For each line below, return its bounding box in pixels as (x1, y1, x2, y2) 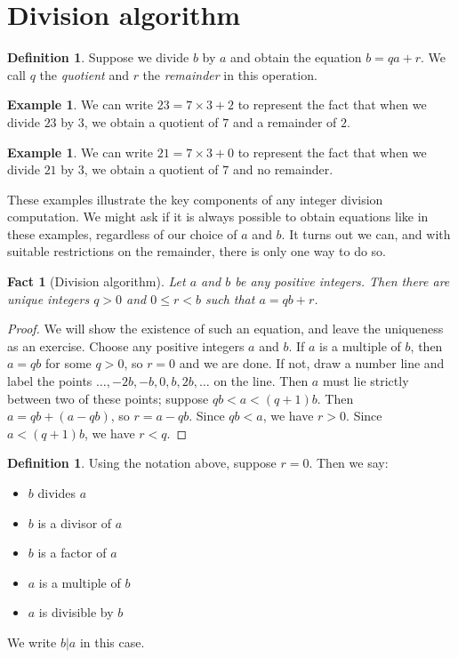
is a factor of (37, 543, 107, 562)
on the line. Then (213, 372, 309, 390)
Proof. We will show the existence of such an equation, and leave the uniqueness (7, 319, 444, 338)
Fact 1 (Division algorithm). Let (7, 272, 186, 291)
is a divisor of (37, 513, 112, 532)
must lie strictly (322, 372, 409, 390)
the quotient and (39, 65, 129, 84)
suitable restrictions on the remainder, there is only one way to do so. (7, 242, 387, 261)
